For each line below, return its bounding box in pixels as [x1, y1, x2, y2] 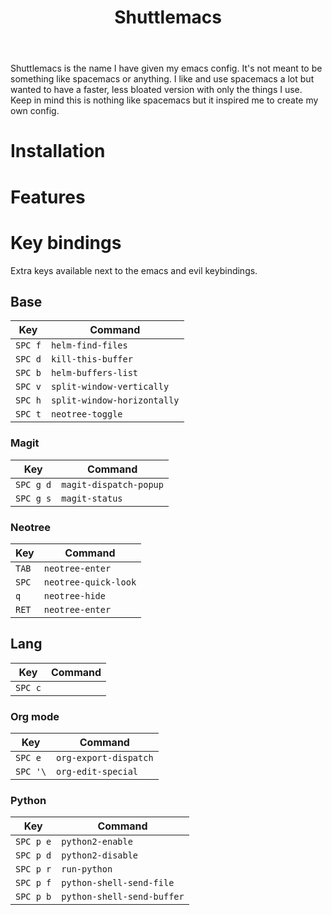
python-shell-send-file [61, 877, 175, 889]
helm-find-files [50, 340, 128, 351]
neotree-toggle [50, 409, 123, 420]
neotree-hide [43, 590, 106, 601]
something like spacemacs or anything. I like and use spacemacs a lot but [10, 73, 315, 85]
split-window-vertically [50, 381, 170, 393]
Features [10, 186, 86, 208]
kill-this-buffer [50, 354, 133, 365]
